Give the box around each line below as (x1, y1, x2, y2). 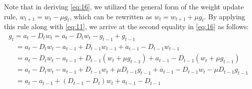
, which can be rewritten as (69, 11, 152, 21)
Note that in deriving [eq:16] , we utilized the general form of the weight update (4, 1, 244, 11)
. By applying (204, 11, 246, 21)
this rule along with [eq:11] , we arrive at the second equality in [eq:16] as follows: (4, 21, 249, 32)
